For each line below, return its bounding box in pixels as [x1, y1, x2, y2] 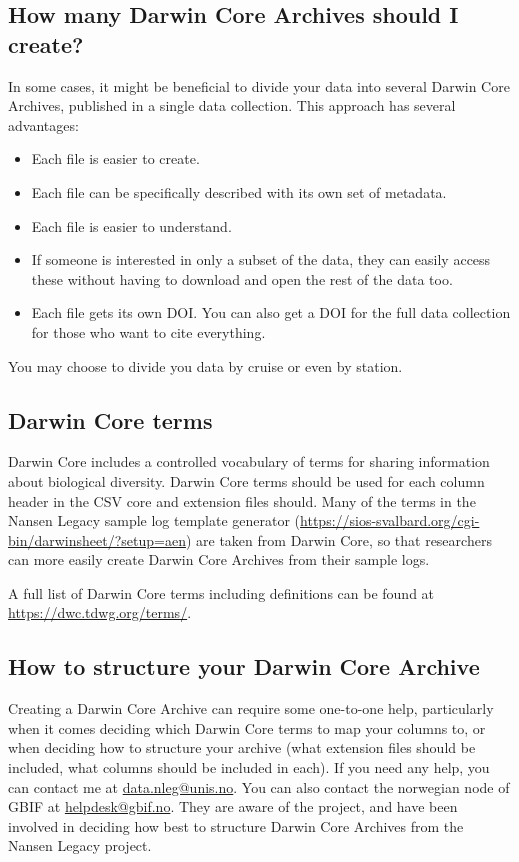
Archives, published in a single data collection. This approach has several [8, 95, 456, 116]
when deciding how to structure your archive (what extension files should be [8, 737, 476, 758]
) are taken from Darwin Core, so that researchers [185, 529, 492, 550]
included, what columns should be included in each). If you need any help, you [8, 757, 490, 778]
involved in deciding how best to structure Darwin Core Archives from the [8, 815, 464, 836]
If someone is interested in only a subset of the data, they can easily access [31, 249, 491, 270]
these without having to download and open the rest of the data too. [31, 268, 453, 289]
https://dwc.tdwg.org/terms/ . [8, 602, 192, 623]
